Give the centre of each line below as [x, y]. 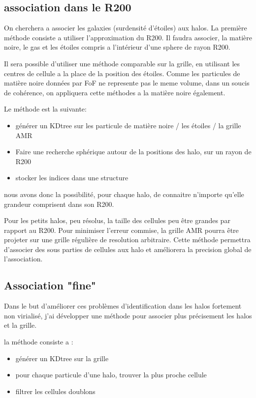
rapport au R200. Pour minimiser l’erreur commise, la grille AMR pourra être [121, 230]
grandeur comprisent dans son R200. [59, 204]
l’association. [23, 259]
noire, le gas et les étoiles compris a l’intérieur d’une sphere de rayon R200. [117, 47]
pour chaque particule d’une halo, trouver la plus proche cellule [111, 375]
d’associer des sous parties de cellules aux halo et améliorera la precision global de [128, 249]
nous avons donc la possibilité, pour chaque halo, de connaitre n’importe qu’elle [124, 194]
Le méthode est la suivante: [45, 109]
